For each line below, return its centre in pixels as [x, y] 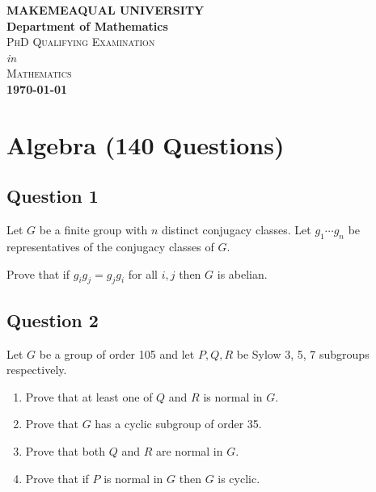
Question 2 [53, 320]
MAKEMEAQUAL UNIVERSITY [106, 10]
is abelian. [242, 273]
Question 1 [53, 196]
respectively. [37, 370]
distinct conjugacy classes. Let [236, 230]
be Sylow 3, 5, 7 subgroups [303, 353]
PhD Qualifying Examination [81, 42]
